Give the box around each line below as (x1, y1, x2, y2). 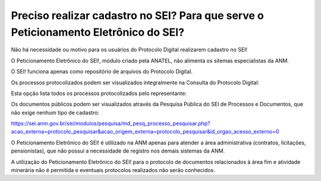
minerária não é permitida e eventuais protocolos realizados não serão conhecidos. (11, 167, 215, 174)
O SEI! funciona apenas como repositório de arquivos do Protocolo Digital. (11, 68, 193, 75)
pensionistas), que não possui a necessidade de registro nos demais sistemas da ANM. (11, 147, 225, 154)
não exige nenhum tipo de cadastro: (11, 109, 99, 116)
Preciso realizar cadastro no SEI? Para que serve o (11, 9, 264, 22)
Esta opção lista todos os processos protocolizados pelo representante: (11, 90, 187, 97)
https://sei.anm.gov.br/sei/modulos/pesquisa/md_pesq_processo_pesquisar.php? (11, 120, 210, 127)
